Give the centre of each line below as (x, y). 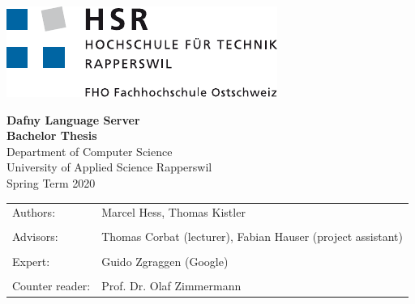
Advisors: (35, 236)
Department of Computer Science (90, 151)
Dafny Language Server (73, 119)
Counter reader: (51, 285)
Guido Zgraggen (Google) (165, 261)
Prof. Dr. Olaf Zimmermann (171, 285)
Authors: (34, 212)
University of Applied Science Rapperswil (109, 167)
